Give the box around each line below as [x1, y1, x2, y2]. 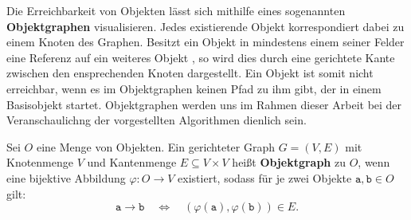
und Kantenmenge [87, 154, 177, 171]
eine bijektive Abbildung [6, 169, 126, 186]
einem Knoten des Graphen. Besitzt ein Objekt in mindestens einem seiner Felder [6, 33, 405, 50]
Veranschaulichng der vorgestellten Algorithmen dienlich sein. [6, 112, 307, 128]
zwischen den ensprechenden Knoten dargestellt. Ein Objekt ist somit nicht [6, 65, 374, 81]
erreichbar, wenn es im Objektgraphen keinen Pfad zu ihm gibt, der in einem [6, 80, 382, 96]
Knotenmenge [6, 154, 73, 171]
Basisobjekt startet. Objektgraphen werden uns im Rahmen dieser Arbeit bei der [6, 96, 402, 112]
